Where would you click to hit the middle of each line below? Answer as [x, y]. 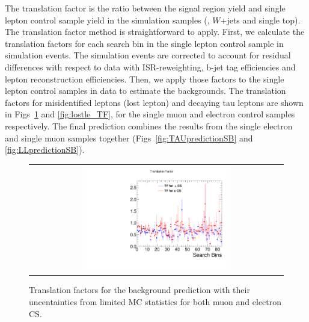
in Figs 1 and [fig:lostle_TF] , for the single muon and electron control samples [150, 114]
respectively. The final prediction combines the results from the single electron [149, 125]
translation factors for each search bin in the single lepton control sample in [144, 43]
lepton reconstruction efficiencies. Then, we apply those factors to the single [145, 79]
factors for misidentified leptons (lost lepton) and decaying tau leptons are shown [154, 102]
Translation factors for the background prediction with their [139, 290]
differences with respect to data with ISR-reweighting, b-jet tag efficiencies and [150, 67]
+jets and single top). [260, 20]
